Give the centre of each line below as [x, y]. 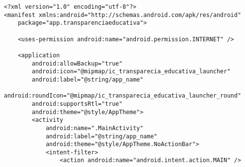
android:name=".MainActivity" [94, 128]
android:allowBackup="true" [77, 63]
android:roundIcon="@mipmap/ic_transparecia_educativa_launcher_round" [122, 96]
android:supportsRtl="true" [77, 104]
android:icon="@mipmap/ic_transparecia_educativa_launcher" [131, 72]
